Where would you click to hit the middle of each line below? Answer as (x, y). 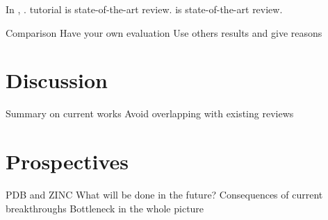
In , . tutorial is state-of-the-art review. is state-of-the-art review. (144, 9)
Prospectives (67, 161)
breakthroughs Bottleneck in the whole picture (105, 208)
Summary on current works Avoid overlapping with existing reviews (150, 113)
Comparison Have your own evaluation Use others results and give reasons (164, 32)
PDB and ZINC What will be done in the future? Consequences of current (164, 195)
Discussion (57, 80)
